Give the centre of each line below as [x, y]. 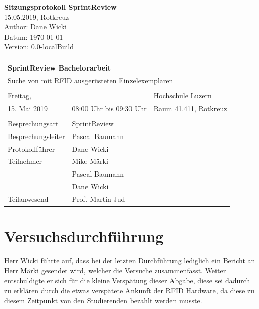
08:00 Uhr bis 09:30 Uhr [109, 108]
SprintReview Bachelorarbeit [59, 67]
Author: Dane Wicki [35, 27]
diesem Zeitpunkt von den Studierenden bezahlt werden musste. [103, 300]
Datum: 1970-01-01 [34, 36]
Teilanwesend [28, 199]
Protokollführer [31, 148]
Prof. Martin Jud [99, 199]
